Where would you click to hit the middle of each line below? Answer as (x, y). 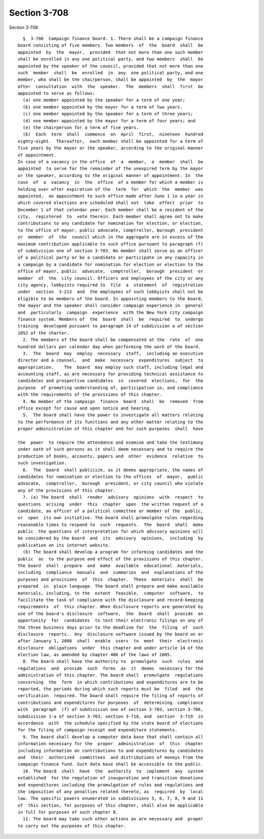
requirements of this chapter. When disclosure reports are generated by (110, 607)
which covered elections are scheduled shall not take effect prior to (110, 203)
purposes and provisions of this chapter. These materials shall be (110, 579)
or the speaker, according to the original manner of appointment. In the (110, 175)
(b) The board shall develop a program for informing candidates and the (113, 552)
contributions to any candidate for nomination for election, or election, (110, 223)
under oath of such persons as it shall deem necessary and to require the (110, 449)
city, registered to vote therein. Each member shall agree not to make (110, 217)
